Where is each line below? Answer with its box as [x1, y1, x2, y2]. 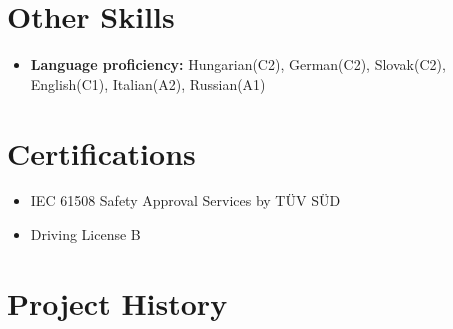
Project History [7, 282, 228, 323]
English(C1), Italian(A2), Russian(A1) [30, 73, 266, 94]
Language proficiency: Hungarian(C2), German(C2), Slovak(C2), [30, 54, 446, 75]
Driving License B [30, 224, 141, 245]
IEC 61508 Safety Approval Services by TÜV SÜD [30, 190, 341, 211]
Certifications [7, 132, 196, 173]
